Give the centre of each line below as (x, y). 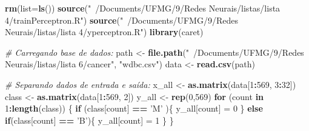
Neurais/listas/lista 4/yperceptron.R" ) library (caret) (104, 32)
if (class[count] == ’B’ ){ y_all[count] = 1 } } (89, 120)
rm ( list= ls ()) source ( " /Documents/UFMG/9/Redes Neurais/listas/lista (143, 8)
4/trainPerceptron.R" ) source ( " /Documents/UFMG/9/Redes (121, 20)
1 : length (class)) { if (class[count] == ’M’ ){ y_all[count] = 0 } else (134, 108)
